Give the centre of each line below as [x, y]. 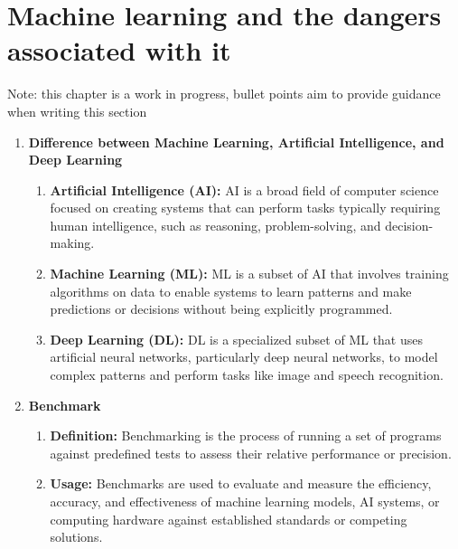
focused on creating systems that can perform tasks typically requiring [245, 208]
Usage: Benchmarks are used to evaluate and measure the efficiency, [241, 483]
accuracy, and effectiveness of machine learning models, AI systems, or [245, 501]
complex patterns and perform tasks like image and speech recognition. [247, 375]
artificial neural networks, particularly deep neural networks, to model [244, 357]
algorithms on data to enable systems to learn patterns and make [231, 291]
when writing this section [77, 111]
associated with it [119, 50]
